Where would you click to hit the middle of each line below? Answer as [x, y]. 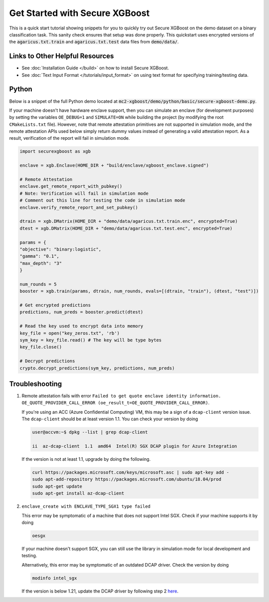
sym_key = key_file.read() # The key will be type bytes [91, 340]
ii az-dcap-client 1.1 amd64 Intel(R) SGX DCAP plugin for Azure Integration [135, 446]
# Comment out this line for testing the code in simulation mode [102, 200]
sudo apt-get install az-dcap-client [78, 493]
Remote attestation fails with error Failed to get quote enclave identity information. [121, 396]
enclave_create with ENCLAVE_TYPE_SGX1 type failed [86, 506]
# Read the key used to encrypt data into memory [81, 326]
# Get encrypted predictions [55, 305]
